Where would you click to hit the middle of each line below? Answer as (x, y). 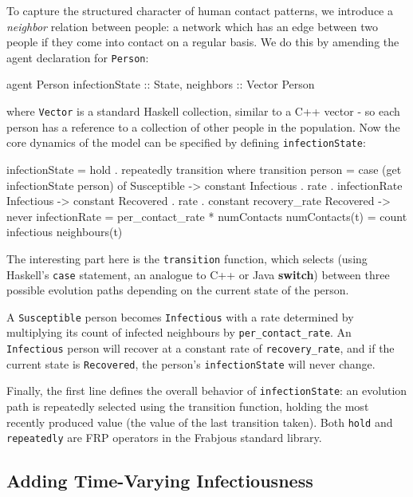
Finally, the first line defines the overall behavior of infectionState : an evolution (207, 390)
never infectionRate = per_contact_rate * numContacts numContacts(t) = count (207, 216)
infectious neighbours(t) (65, 232)
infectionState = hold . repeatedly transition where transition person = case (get (204, 169)
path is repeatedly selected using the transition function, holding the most (188, 406)
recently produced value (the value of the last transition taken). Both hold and (200, 422)
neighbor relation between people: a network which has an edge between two (193, 26)
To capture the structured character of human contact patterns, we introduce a (200, 10)
